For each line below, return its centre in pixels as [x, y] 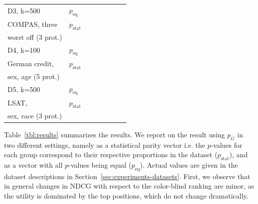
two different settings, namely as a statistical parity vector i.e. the [105, 145]
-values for [227, 145]
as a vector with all [33, 165]
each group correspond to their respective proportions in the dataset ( [111, 154]
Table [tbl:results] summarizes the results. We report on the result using [115, 134]
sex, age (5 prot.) [34, 76]
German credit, [31, 63]
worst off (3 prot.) [35, 37]
